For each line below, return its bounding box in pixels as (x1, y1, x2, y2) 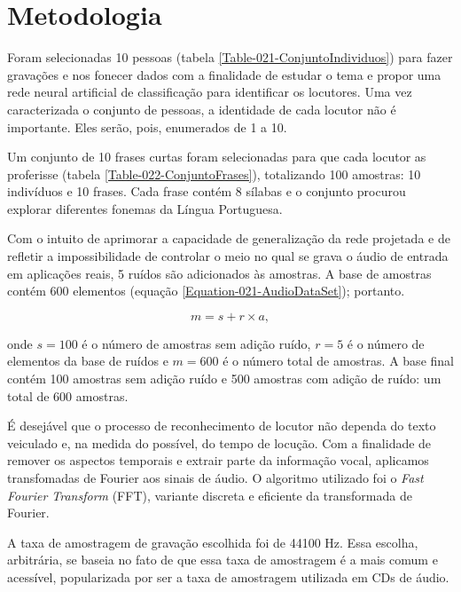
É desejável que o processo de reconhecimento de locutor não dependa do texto (7, 416, 436, 435)
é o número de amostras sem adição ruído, (82, 334, 311, 352)
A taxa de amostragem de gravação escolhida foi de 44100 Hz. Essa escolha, (7, 533, 418, 551)
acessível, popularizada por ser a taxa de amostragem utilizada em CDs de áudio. (7, 567, 449, 586)
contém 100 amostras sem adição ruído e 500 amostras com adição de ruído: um (7, 369, 441, 388)
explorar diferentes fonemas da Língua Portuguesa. (7, 199, 283, 217)
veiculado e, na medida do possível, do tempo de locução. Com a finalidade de (7, 433, 432, 452)
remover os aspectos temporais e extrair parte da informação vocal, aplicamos (7, 451, 429, 470)
